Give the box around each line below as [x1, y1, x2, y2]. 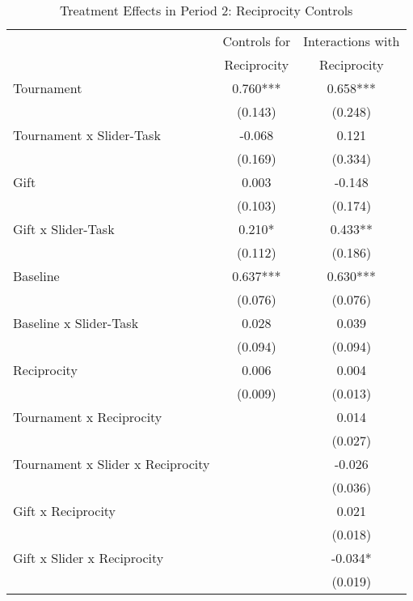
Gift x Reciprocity [13, 501, 116, 520]
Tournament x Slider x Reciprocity [13, 454, 210, 473]
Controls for [222, 32, 291, 50]
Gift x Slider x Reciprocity [13, 548, 164, 567]
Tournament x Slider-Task [13, 126, 161, 144]
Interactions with [303, 32, 400, 50]
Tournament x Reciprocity [13, 407, 162, 426]
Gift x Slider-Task [13, 220, 115, 238]
